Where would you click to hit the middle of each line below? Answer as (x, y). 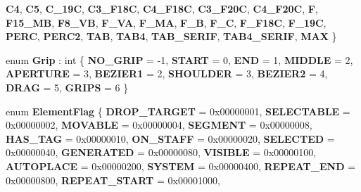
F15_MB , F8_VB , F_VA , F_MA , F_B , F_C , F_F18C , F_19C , (166, 22)
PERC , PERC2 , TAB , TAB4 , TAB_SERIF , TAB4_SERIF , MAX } (171, 36)
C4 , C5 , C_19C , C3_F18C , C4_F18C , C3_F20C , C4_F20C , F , (162, 8)
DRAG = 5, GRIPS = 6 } (67, 87)
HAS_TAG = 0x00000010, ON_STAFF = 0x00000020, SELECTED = (170, 138)
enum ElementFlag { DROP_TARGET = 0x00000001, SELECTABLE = (178, 111)
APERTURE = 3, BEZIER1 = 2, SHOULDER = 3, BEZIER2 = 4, (167, 73)
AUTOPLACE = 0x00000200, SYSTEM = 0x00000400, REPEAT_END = (181, 166)
